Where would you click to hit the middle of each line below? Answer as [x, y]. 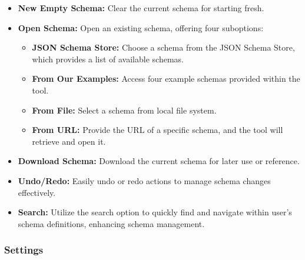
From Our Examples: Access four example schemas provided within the [166, 79]
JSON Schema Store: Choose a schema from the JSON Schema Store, [163, 47]
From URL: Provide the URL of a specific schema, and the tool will [158, 130]
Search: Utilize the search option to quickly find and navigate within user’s [155, 212]
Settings [24, 250]
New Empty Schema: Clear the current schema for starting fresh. [141, 8]
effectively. [37, 192]
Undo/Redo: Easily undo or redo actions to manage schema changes [144, 180]
